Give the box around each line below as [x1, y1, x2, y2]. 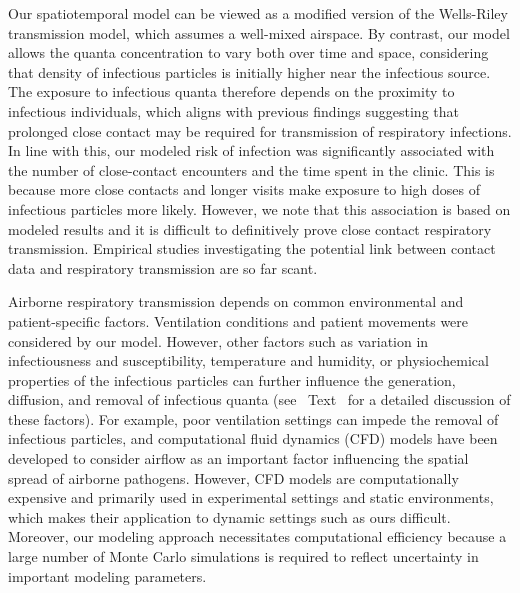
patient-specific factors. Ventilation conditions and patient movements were [8, 310, 469, 331]
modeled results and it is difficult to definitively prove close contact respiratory [8, 218, 492, 239]
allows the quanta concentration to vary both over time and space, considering [8, 42, 489, 63]
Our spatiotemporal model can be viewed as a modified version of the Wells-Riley [8, 3, 508, 23]
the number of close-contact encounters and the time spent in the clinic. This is [8, 159, 495, 180]
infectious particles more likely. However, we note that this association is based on [8, 198, 511, 219]
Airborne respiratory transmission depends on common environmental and [8, 291, 464, 312]
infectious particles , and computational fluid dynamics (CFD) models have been [8, 428, 498, 449]
